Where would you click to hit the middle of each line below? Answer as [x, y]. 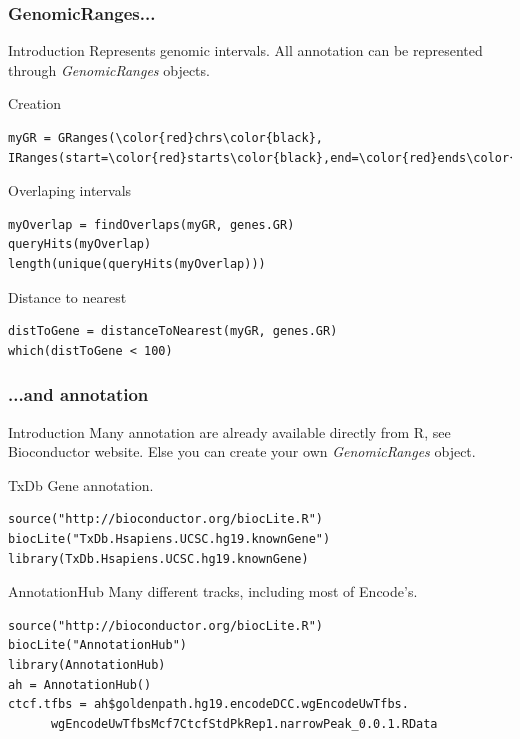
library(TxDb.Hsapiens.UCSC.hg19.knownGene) [158, 558]
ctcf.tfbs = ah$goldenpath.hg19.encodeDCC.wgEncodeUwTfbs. [208, 704]
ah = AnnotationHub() [80, 684]
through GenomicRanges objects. [109, 69]
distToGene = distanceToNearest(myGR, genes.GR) [173, 331]
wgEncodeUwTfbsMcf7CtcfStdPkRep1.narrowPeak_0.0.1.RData [244, 723]
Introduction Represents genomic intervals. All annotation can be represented [245, 50]
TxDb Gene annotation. [81, 484]
